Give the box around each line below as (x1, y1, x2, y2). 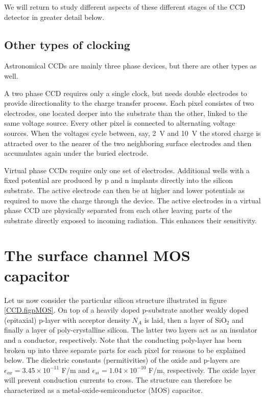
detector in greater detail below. (4, 11, 105, 22)
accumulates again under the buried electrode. (4, 148, 149, 158)
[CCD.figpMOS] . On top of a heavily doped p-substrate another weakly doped (4, 304, 249, 315)
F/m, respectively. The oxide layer (148, 364, 256, 375)
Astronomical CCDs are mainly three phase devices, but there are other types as (4, 60, 257, 71)
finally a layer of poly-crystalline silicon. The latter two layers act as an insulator (4, 324, 257, 335)
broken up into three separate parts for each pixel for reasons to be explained (4, 344, 246, 355)
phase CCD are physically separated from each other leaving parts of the (4, 205, 232, 216)
